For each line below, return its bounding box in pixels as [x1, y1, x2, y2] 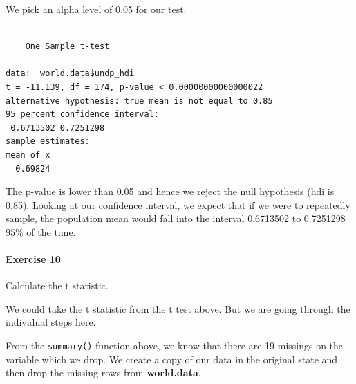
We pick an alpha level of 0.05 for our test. [6, 2, 187, 16]
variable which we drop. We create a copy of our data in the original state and [6, 351, 338, 366]
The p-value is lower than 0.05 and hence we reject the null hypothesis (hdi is [6, 184, 335, 199]
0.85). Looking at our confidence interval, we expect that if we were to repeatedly [6, 197, 350, 212]
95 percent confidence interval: [6, 109, 159, 120]
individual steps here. [6, 315, 96, 329]
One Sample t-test [25, 42, 110, 52]
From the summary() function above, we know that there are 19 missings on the [6, 338, 344, 353]
